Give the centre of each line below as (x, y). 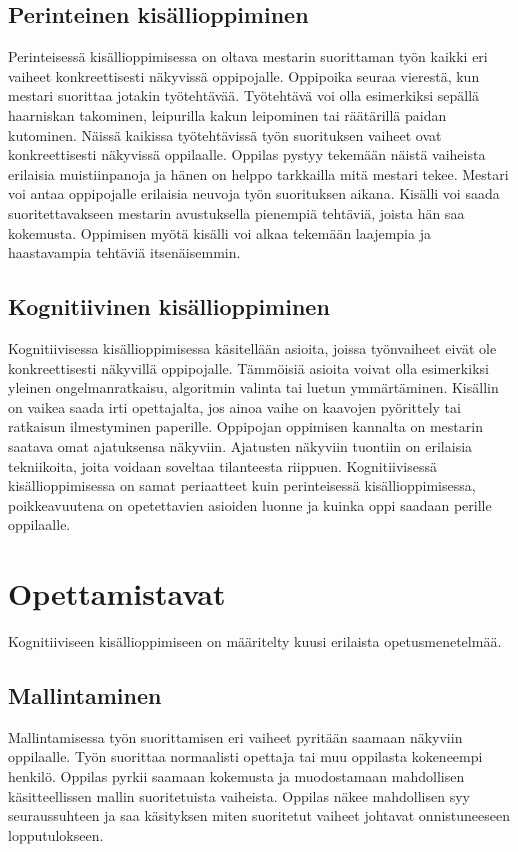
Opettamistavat (117, 593)
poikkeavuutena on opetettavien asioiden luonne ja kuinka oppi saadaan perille (250, 504)
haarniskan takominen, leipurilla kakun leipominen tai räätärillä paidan (227, 114)
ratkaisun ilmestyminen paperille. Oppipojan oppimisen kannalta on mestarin (245, 426)
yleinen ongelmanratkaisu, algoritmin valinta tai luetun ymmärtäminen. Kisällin (253, 387)
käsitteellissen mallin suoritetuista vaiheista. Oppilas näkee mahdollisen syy (239, 795)
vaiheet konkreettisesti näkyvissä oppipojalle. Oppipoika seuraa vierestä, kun (244, 75)
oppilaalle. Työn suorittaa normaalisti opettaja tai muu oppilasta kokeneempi (245, 756)
